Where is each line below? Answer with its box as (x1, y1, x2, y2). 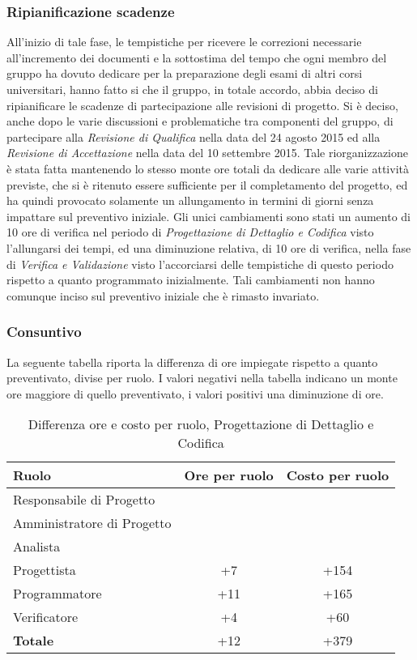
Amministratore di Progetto (13, 513, 172, 533)
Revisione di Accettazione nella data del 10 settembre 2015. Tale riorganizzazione (6, 144, 408, 161)
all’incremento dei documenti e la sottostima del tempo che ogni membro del (6, 49, 387, 66)
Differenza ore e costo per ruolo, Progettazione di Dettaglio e (28, 415, 374, 434)
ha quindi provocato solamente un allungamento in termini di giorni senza (6, 192, 374, 209)
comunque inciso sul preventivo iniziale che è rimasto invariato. (6, 287, 320, 304)
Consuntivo (6, 321, 82, 342)
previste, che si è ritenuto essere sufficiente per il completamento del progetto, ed (6, 176, 408, 193)
